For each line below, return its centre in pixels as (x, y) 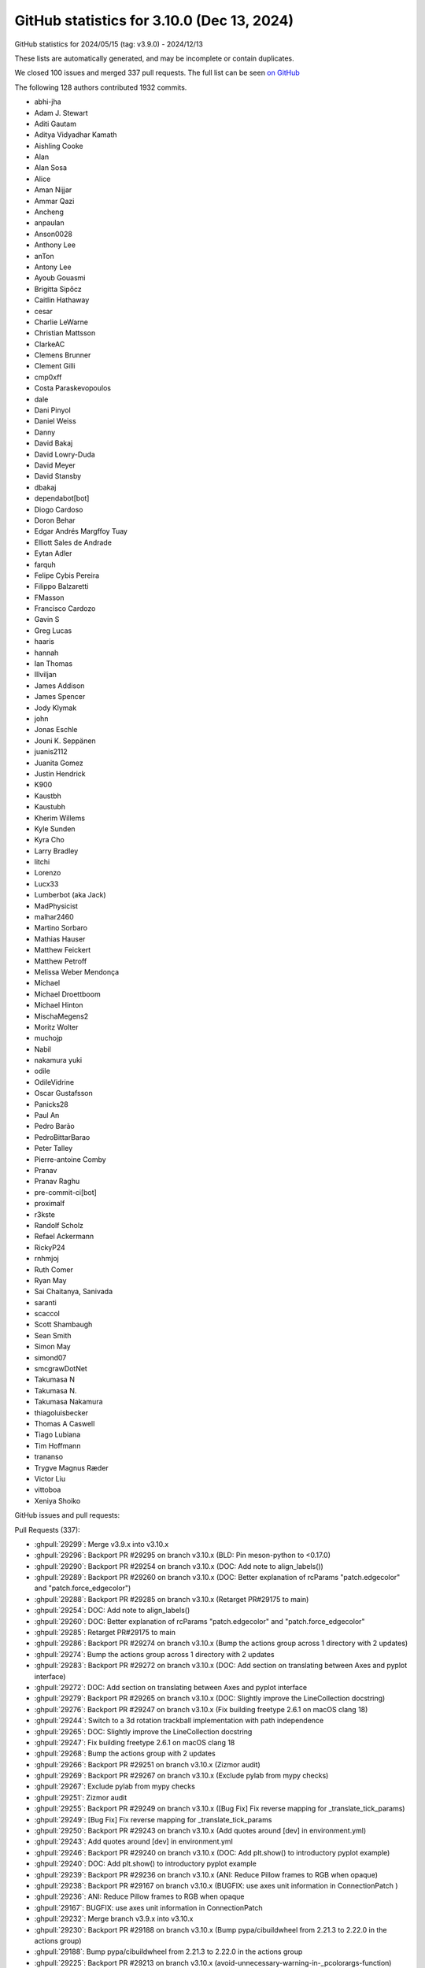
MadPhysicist (56, 906)
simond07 (50, 1357)
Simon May (52, 1347)
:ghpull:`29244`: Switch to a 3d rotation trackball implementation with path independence (179, 1721)
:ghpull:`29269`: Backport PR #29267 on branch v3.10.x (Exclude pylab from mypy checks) (181, 1776)
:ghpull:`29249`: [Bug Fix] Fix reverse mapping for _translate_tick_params (153, 1819)
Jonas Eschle (56, 730)
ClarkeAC (50, 344)
